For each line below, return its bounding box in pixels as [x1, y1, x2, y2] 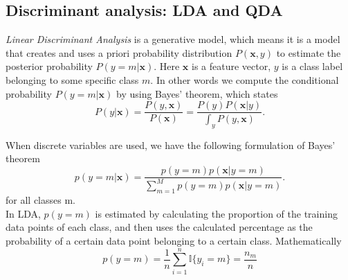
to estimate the [276, 45, 341, 60]
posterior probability [6, 59, 93, 73]
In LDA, [6, 206, 41, 220]
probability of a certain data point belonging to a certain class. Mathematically [6, 234, 342, 248]
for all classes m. [6, 193, 75, 207]
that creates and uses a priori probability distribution [6, 45, 232, 60]
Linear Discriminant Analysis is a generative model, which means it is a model [6, 32, 340, 46]
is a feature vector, [192, 59, 271, 73]
